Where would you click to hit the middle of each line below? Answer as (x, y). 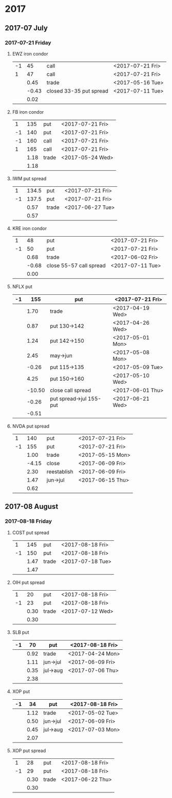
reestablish (60, 471)
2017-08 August (32, 507)
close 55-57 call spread (76, 265)
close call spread (70, 390)
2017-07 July (26, 28)
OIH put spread (28, 582)
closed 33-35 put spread (78, 91)
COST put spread (31, 533)
